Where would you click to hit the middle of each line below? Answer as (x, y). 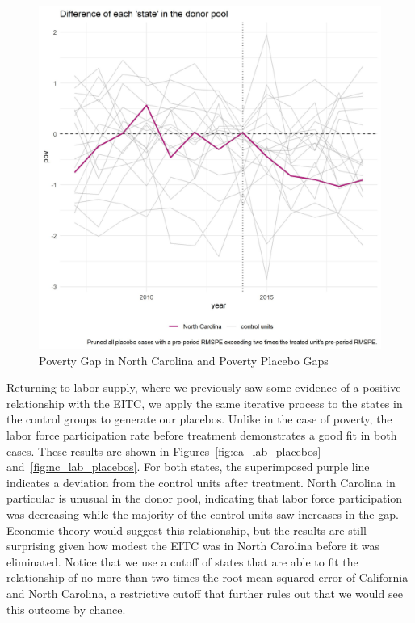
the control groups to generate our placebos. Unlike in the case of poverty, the (199, 419)
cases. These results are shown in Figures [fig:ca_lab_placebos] (164, 450)
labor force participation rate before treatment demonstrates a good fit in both (202, 434)
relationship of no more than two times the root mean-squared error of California (207, 577)
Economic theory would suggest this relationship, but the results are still (187, 530)
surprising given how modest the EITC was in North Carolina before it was (193, 546)
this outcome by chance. (66, 609)
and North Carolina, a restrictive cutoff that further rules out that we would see (205, 593)
